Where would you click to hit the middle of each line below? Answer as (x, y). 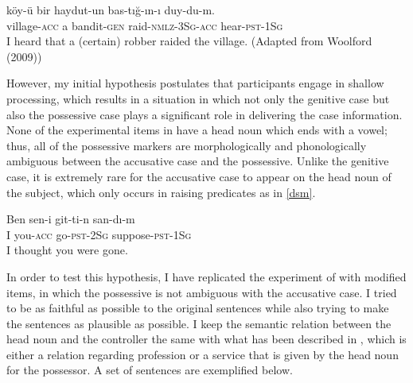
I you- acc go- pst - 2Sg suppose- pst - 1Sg (99, 234)
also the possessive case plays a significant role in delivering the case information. (205, 114)
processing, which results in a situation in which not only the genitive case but (198, 98)
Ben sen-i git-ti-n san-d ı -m (71, 219)
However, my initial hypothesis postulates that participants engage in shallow (195, 83)
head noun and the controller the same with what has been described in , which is (206, 339)
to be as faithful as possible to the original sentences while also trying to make (198, 308)
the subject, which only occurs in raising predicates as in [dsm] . (161, 192)
